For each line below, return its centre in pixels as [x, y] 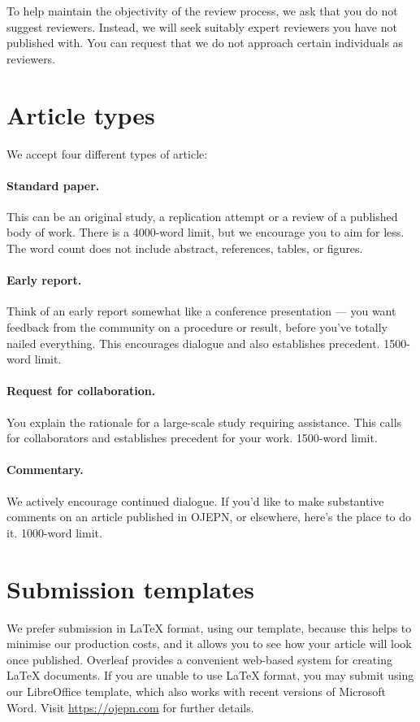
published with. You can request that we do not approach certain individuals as [205, 43]
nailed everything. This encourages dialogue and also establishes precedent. [193, 343]
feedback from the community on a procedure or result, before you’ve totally [197, 327]
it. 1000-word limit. [54, 532]
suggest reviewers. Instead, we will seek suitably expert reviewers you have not [202, 26]
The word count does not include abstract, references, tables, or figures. [185, 248]
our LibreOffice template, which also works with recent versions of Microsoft [197, 691]
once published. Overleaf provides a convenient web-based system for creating [199, 659]
